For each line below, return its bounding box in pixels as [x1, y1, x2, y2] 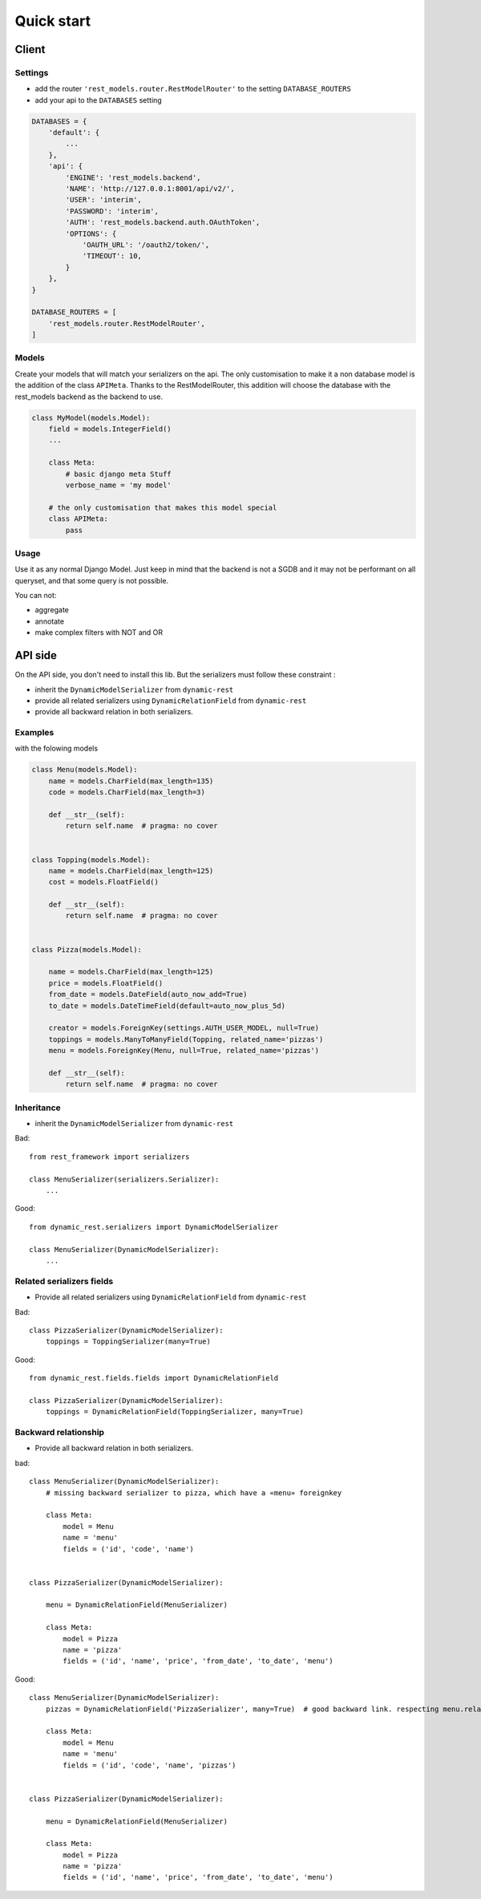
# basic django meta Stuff [65, 470, 172, 478]
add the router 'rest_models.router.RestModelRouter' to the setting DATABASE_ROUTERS [34, 84, 352, 94]
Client [14, 43, 46, 56]
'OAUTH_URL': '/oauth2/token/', [82, 240, 210, 249]
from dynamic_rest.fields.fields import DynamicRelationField [29, 1373, 279, 1383]
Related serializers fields [14, 1275, 114, 1287]
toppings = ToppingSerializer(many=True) [45, 1337, 212, 1346]
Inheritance [14, 1102, 61, 1113]
